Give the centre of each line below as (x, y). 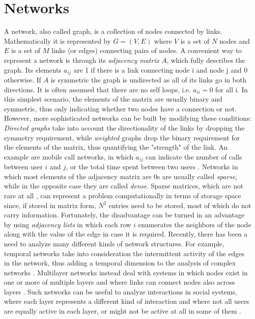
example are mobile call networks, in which (69, 156)
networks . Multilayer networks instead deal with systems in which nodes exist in (126, 272)
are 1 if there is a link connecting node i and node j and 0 (160, 69)
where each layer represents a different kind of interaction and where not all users (127, 301)
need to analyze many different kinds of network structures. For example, (114, 243)
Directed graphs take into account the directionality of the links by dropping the (124, 127)
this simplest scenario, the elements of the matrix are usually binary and (113, 99)
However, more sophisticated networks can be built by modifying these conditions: (128, 118)
